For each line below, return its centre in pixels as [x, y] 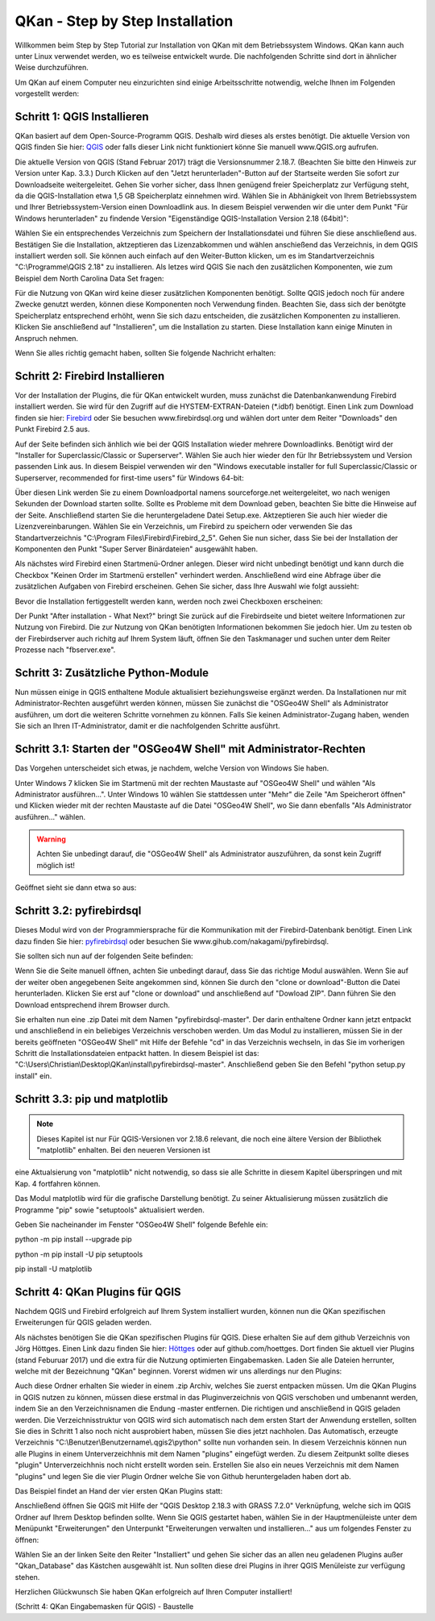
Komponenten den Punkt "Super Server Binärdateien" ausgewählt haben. [136, 549]
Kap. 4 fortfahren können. [58, 1183]
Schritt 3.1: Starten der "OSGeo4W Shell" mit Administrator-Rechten [190, 749]
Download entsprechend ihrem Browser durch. [93, 1004]
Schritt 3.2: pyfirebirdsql [78, 911]
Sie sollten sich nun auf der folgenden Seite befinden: [104, 956]
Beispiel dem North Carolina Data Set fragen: [89, 278]
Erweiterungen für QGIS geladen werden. [83, 1323]
